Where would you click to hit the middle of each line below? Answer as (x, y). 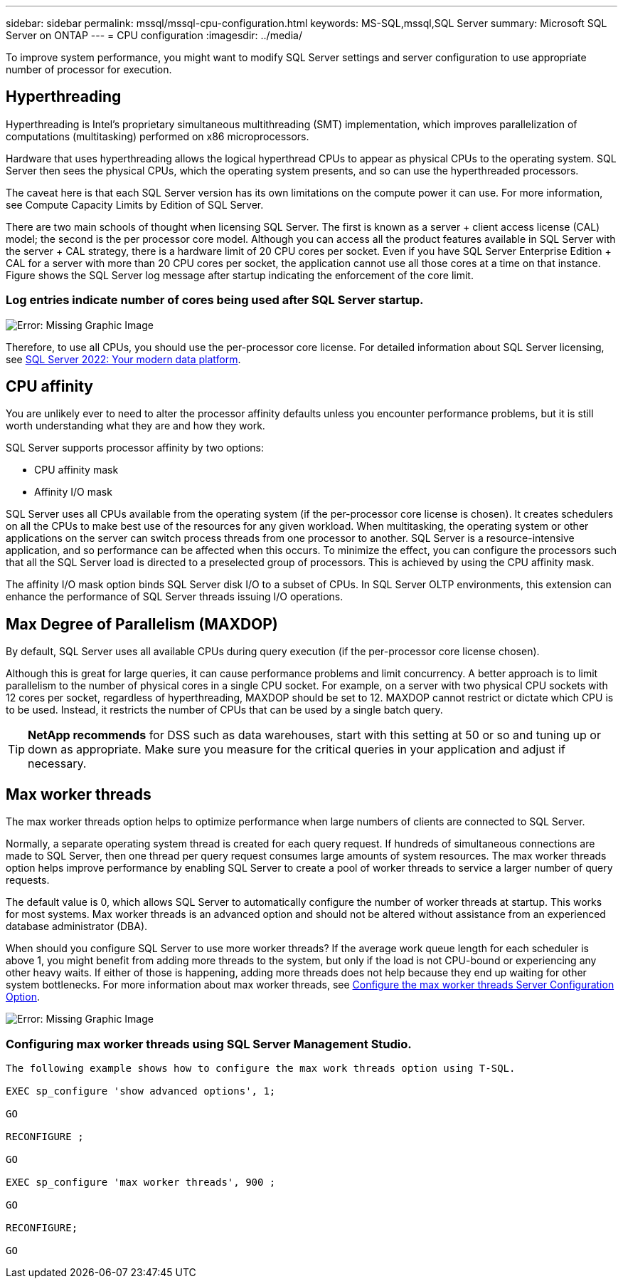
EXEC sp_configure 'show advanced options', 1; (141, 1091)
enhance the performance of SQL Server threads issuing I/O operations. (175, 597)
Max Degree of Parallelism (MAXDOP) (142, 624)
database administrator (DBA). (77, 927)
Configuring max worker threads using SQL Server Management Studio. (209, 1044)
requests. (28, 880)
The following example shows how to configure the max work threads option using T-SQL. (261, 1068)
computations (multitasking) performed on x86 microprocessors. (158, 136)
